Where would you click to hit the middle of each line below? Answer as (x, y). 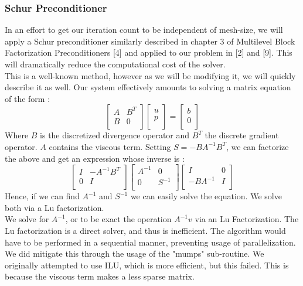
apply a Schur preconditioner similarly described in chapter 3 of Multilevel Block (150, 41)
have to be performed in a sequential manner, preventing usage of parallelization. (150, 242)
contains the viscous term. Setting (110, 146)
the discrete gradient (242, 135)
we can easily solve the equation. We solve (206, 196)
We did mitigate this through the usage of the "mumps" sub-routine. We (135, 253)
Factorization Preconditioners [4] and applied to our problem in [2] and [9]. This (149, 52)
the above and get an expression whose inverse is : (95, 158)
